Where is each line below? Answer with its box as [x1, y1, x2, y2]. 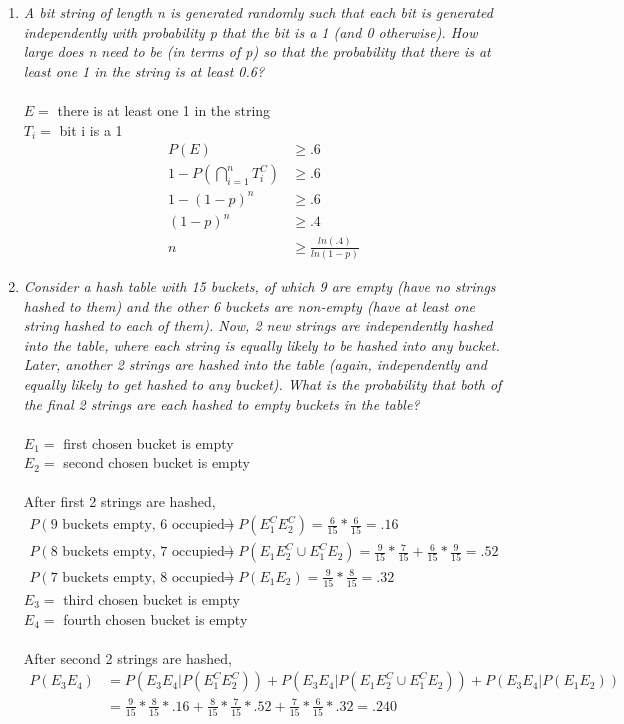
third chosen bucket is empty [63, 588, 240, 609]
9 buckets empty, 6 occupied [50, 518, 225, 533]
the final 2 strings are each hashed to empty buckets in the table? [23, 393, 420, 414]
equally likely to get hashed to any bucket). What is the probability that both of [23, 373, 502, 394]
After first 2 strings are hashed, [23, 491, 216, 512]
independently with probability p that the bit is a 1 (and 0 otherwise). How [23, 21, 478, 42]
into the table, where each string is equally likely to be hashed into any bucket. [23, 334, 500, 355]
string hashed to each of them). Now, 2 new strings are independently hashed [23, 315, 493, 336]
